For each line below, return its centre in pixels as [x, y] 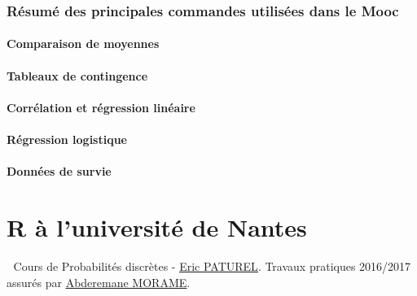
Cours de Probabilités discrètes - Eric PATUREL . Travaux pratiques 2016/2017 [212, 266]
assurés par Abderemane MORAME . [99, 282]
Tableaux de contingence [77, 75]
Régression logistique [67, 139]
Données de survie [59, 171]
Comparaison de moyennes [83, 44]
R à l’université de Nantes [157, 226]
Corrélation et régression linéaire [101, 107]
